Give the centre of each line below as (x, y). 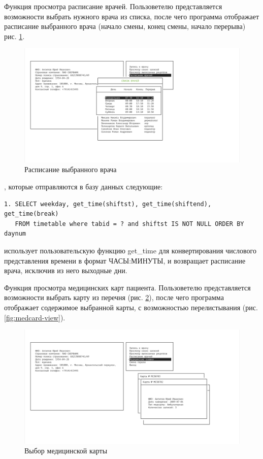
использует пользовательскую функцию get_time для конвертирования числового (130, 250)
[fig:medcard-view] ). (35, 317)
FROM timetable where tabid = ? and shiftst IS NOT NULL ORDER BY (129, 224)
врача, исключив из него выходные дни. (66, 270)
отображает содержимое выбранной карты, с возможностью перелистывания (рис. (131, 307)
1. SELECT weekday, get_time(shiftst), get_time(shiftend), (108, 204)
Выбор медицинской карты (66, 451)
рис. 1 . (14, 36)
